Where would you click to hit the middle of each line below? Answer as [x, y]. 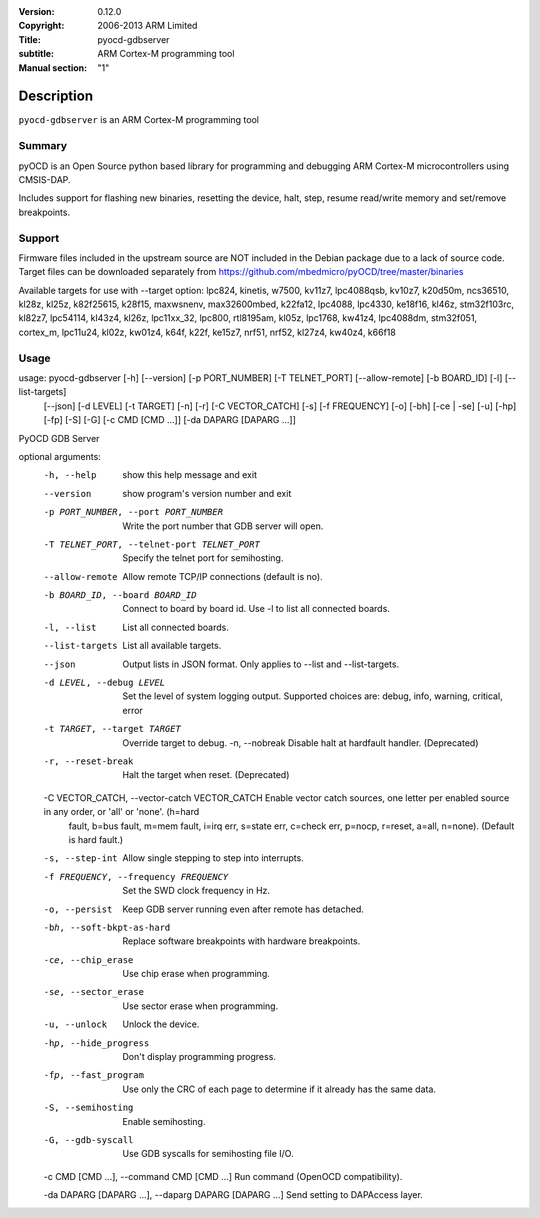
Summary [43, 146]
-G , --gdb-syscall [88, 1139]
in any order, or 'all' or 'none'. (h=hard [121, 812]
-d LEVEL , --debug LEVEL [104, 683]
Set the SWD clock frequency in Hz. [196, 891]
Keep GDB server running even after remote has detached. [243, 909]
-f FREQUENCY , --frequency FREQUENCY [136, 876]
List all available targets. [172, 646]
